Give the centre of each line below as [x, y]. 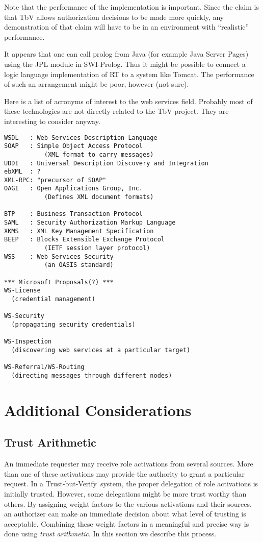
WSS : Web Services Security [59, 256]
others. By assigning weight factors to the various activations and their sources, [128, 503]
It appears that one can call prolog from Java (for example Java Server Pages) [126, 54]
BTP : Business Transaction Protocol [74, 214]
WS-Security [24, 316]
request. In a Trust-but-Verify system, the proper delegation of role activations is [131, 484]
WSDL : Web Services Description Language [81, 138]
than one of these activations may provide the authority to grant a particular [125, 473]
